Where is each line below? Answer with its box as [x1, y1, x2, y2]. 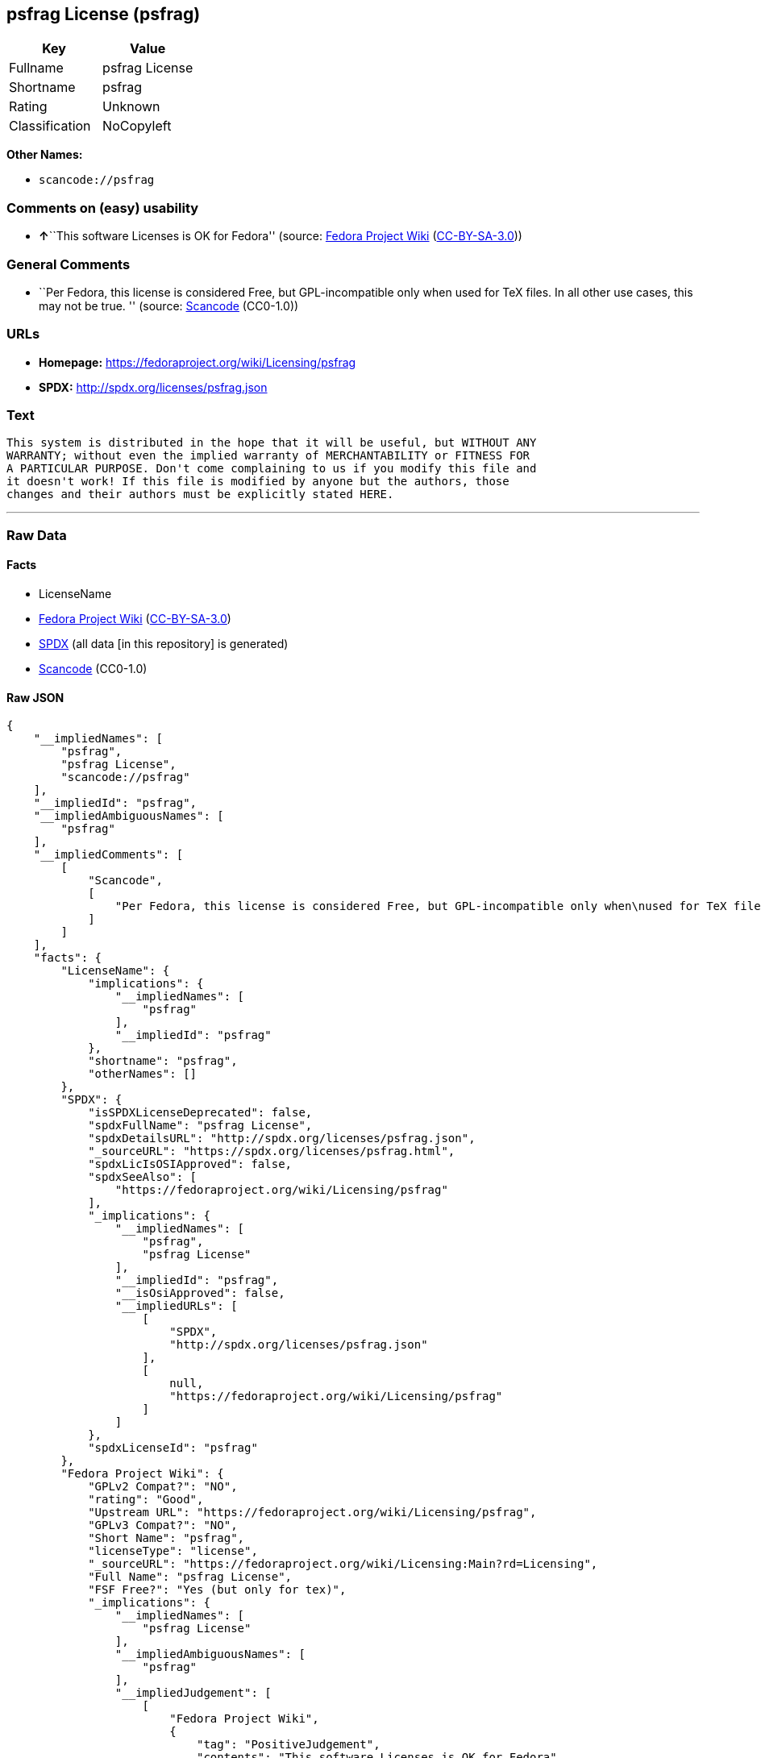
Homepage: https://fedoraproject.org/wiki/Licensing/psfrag [39, 355, 356, 369]
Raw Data [6, 526, 67, 543]
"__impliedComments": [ [33, 848, 184, 862]
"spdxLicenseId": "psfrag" [88, 1441, 258, 1455]
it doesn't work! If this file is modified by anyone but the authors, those [6, 475, 509, 488]
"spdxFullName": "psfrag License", [88, 1119, 313, 1133]
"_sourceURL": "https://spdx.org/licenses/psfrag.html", [88, 1145, 455, 1158]
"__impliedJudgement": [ [114, 1686, 272, 1700]
